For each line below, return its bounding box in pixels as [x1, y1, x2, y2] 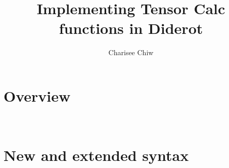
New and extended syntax [4, 144, 189, 165]
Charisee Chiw [108, 47, 154, 58]
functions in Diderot [59, 18, 203, 38]
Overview [4, 85, 71, 106]
